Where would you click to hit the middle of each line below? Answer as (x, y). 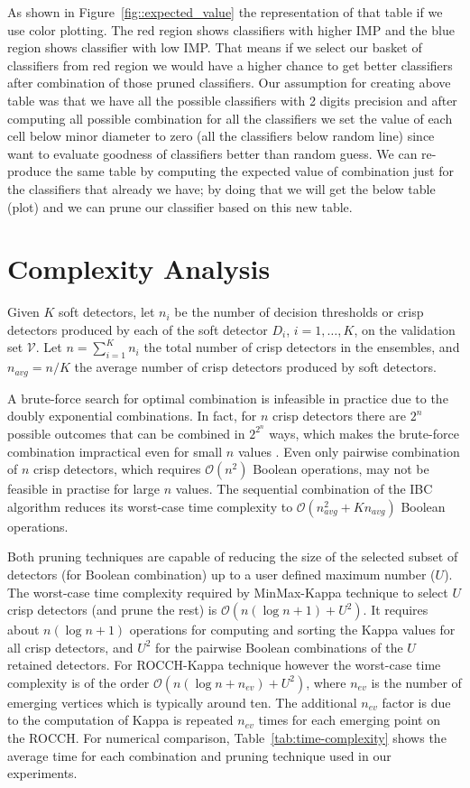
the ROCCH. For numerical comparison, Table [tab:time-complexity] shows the (227, 738)
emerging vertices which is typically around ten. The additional (182, 702)
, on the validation (405, 329)
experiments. (42, 773)
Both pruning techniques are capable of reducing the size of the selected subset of (233, 556)
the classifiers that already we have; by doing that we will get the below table (221, 188)
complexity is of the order (78, 682)
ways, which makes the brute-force (364, 433)
